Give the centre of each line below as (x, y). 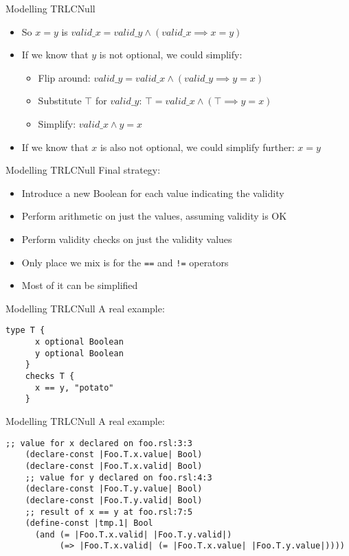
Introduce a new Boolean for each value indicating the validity (153, 193)
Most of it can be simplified (80, 285)
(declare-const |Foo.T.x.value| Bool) (114, 455)
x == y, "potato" (74, 387)
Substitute (60, 101)
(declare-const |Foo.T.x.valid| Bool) (114, 466)
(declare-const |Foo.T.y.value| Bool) (114, 489)
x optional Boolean (79, 342)
